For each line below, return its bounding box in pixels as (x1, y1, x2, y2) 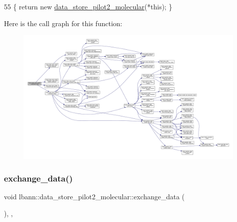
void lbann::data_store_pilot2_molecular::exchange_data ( (4, 191, 185, 201)
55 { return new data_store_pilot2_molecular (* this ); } (4, 1, 172, 11)
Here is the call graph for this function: (4, 18, 122, 28)
